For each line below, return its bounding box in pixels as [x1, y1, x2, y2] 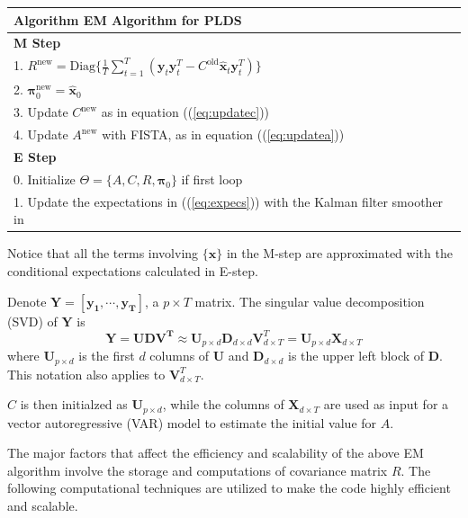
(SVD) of [7, 311, 58, 330]
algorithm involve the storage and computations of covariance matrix [7, 460, 388, 479]
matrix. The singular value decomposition [194, 291, 425, 310]
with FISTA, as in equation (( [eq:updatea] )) [102, 125, 345, 144]
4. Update [13, 125, 68, 144]
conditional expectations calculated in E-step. [7, 261, 258, 280]
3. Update [13, 103, 68, 121]
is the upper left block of [288, 346, 425, 365]
